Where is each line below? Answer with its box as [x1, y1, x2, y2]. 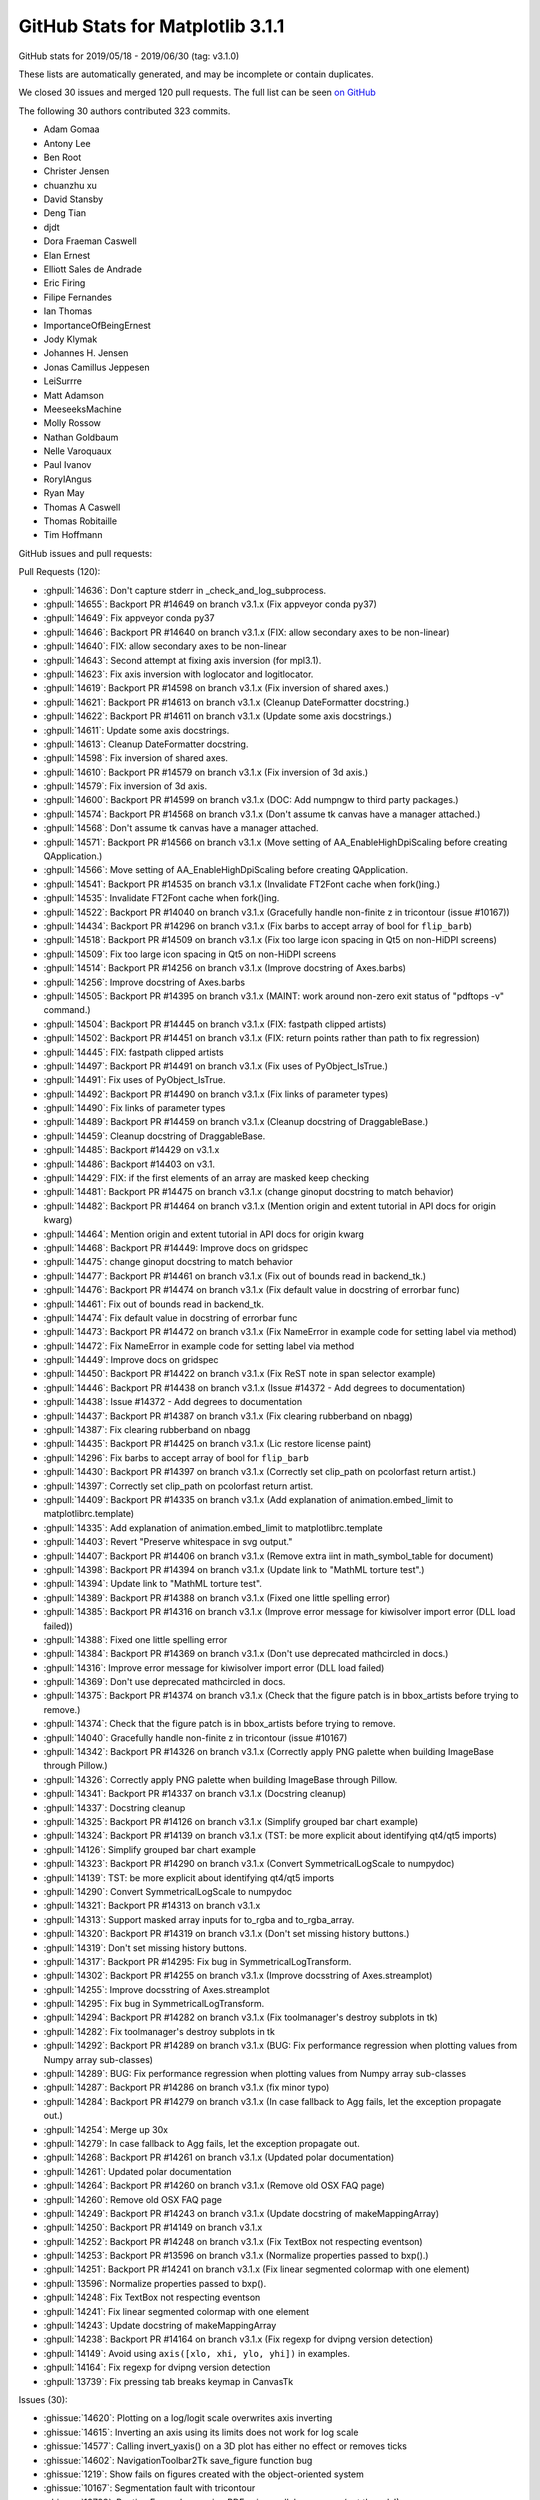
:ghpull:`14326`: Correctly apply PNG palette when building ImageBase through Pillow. [43, 1773, 398, 1785]
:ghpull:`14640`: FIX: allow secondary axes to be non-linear [43, 640, 287, 652]
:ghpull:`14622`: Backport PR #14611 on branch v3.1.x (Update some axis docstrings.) [43, 710, 392, 722]
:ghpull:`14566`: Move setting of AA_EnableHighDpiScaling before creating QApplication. [43, 864, 409, 876]
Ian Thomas [43, 305, 93, 317]
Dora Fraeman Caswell [43, 235, 137, 247]
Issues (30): [18, 2394, 69, 2405]
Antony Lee [43, 137, 91, 149]
